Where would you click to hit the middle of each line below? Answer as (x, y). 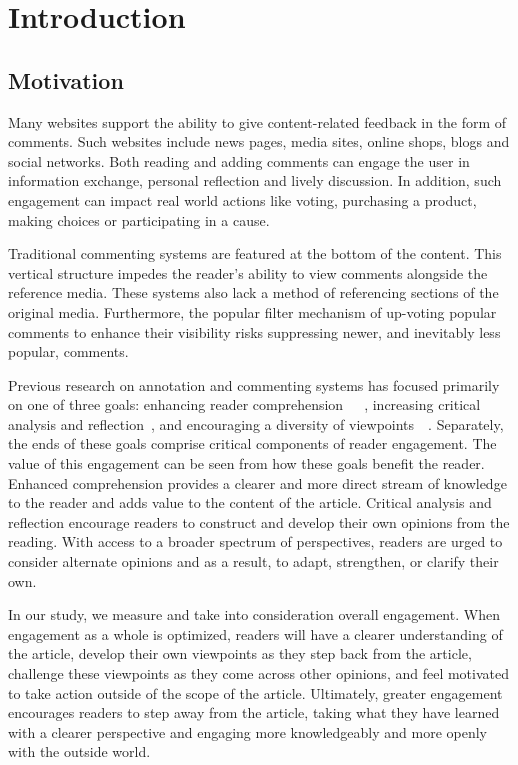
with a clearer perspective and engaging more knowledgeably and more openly (247, 731)
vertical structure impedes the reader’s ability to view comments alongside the (248, 272)
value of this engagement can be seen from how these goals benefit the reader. (246, 463)
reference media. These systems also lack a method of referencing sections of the (253, 292)
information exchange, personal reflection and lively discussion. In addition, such (255, 180)
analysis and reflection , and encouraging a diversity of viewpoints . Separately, (256, 423)
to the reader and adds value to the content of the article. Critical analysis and (250, 502)
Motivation (66, 79)
